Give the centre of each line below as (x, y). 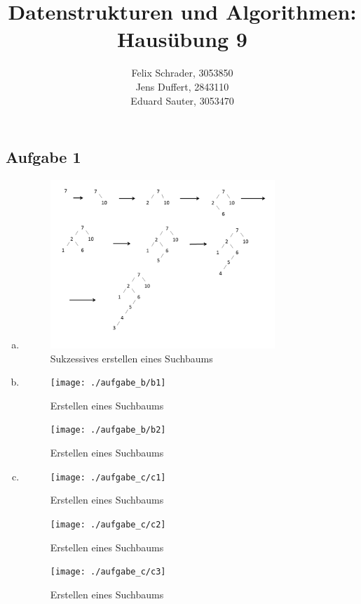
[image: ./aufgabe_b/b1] (108, 383)
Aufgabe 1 (43, 157)
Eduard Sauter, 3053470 (182, 100)
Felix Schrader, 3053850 (182, 73)
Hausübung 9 (182, 39)
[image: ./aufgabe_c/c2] (108, 524)
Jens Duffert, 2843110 (182, 86)
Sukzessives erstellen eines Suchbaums (131, 358)
